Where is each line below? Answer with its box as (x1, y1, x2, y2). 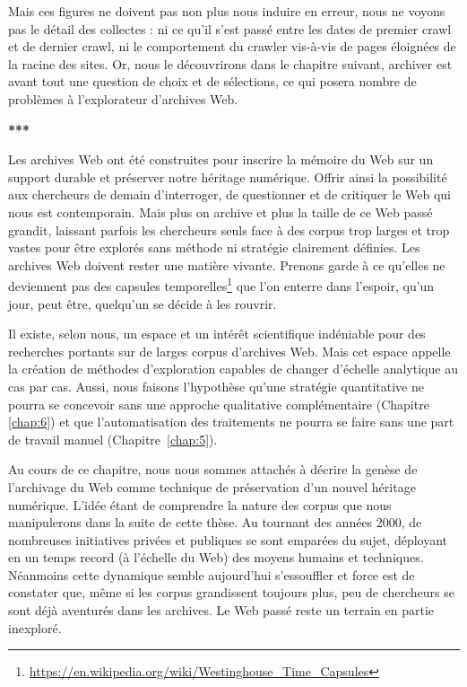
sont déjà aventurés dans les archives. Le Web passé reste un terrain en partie (8, 601, 435, 620)
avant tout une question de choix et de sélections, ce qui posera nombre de (8, 72, 417, 91)
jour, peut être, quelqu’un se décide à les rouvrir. (8, 294, 277, 313)
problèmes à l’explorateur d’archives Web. (8, 89, 238, 108)
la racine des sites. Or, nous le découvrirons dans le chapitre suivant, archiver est (8, 54, 453, 73)
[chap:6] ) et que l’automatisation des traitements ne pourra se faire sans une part (8, 412, 454, 431)
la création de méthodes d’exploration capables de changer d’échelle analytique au (8, 359, 458, 378)
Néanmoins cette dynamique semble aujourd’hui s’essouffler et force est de (8, 565, 415, 584)
